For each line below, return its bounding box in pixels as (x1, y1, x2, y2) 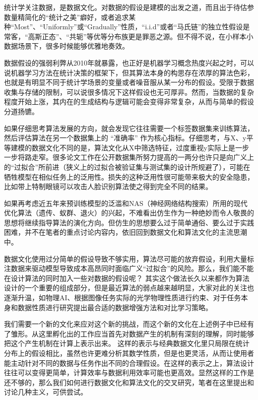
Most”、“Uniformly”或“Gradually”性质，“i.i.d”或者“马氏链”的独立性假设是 (14, 21, 250, 32)
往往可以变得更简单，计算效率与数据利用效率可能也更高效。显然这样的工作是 (4, 367, 254, 378)
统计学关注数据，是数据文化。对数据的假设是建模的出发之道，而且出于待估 (4, 2, 247, 12)
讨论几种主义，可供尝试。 (4, 387, 87, 397)
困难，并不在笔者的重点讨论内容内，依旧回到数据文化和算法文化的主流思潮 (4, 227, 247, 237)
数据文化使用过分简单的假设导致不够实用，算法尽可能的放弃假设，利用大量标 (4, 253, 254, 264)
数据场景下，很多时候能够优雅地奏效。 (4, 41, 129, 51)
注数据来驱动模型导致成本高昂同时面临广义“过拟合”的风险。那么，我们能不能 (4, 263, 254, 273)
